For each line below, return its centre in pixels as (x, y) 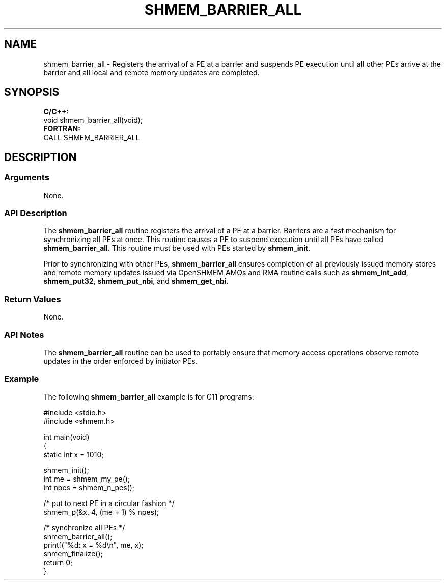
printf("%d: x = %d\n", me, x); (93, 545)
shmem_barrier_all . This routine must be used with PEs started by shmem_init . (177, 248)
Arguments (27, 178)
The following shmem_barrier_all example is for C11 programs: (149, 396)
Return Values (33, 299)
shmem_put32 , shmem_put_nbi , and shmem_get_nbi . (136, 281)
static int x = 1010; (74, 454)
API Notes (24, 335)
